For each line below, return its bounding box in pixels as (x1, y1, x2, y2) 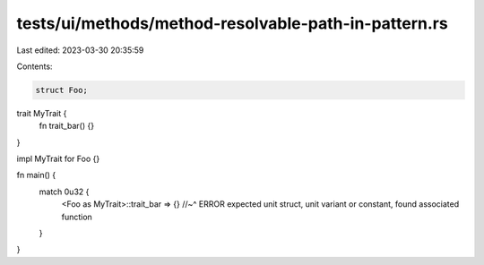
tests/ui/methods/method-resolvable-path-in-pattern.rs (16, 13, 448, 33)
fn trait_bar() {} (39, 121, 94, 132)
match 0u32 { (39, 186, 90, 197)
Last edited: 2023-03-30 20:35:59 (16, 45, 144, 56)
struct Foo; (35, 85, 89, 95)
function (61, 211, 93, 222)
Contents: (16, 61, 53, 72)
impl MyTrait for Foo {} (16, 153, 100, 165)
